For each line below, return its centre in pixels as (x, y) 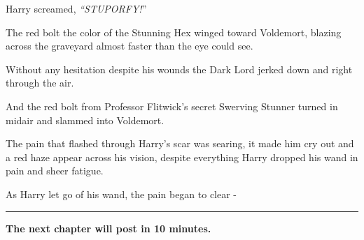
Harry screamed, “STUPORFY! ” (76, 8)
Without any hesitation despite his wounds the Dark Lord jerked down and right (179, 69)
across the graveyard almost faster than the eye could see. (129, 46)
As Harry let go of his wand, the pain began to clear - (121, 194)
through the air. (40, 83)
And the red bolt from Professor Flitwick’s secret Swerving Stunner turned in (172, 106)
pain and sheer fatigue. (55, 171)
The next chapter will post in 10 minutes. (108, 228)
